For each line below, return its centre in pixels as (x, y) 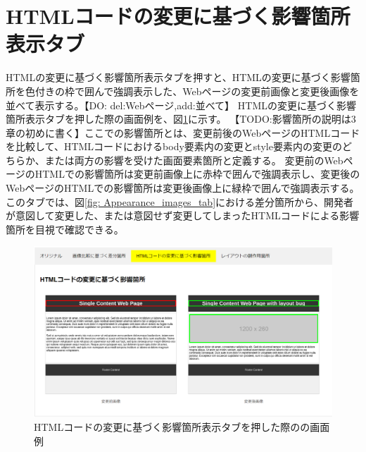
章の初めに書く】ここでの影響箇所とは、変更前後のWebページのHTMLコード (183, 132)
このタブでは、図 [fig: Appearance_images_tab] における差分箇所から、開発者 (180, 201)
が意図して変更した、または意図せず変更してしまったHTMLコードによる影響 (183, 215)
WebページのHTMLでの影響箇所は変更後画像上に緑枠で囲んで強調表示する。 (183, 188)
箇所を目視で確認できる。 (65, 229)
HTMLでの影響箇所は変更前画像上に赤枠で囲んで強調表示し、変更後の (197, 174)
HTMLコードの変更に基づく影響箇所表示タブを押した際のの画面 (182, 427)
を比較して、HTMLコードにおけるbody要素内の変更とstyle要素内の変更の (174, 146)
